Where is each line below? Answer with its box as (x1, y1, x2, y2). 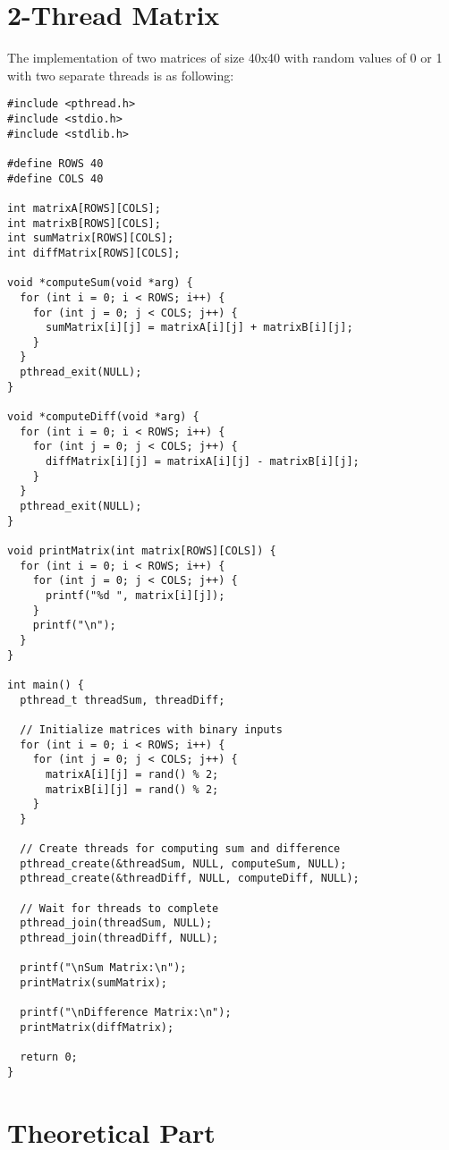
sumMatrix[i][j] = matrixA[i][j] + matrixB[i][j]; (45, 321, 353, 334)
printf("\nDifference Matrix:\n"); (20, 1006, 232, 1019)
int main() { (7, 678, 84, 691)
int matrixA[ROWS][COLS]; (7, 201, 161, 215)
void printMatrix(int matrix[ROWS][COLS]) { (7, 545, 276, 557)
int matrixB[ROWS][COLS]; (7, 216, 161, 230)
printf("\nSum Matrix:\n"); (20, 961, 187, 975)
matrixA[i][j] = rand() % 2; (45, 767, 219, 781)
